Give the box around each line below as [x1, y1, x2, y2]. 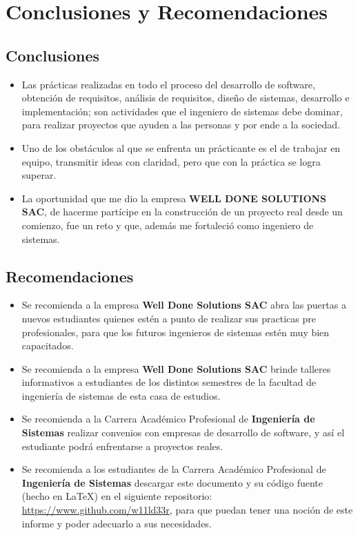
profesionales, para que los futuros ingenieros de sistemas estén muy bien [21, 324, 330, 339]
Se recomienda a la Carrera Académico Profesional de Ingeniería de [21, 411, 315, 426]
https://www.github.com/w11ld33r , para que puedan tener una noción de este [21, 503, 353, 517]
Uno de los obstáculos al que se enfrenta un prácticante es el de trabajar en [21, 140, 341, 155]
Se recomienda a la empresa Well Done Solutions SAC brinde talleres [21, 361, 331, 376]
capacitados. [21, 338, 74, 353]
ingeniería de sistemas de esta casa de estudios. [21, 388, 221, 402]
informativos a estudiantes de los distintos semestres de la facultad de [21, 375, 316, 389]
